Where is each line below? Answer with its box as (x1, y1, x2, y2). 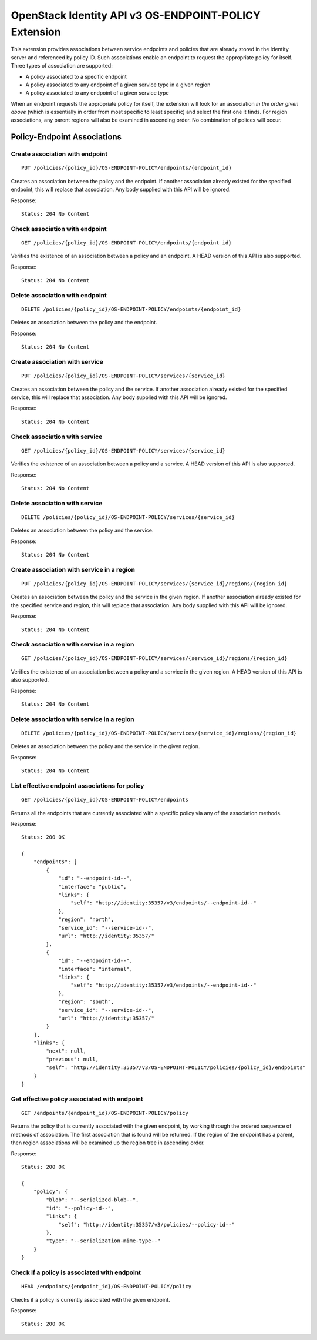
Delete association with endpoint (11, 291, 107, 299)
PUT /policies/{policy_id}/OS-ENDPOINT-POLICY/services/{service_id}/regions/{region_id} (21, 580, 288, 587)
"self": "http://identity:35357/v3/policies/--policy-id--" (58, 1221, 235, 1228)
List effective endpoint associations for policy (11, 782, 144, 790)
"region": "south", (58, 999, 114, 1005)
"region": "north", (58, 916, 114, 923)
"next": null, (46, 1048, 87, 1054)
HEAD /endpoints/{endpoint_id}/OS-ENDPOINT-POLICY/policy (21, 1283, 192, 1290)
